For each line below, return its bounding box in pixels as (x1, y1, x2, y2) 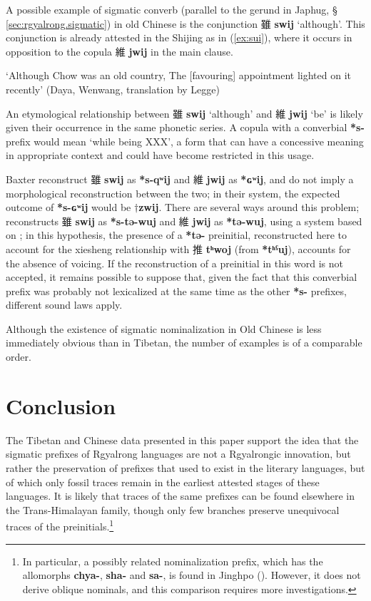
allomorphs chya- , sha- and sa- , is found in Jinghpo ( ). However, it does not (22, 567, 361, 582)
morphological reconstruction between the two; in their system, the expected (6, 185, 340, 200)
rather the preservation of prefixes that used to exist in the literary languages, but (6, 460, 365, 475)
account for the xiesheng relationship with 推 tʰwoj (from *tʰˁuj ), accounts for (6, 241, 351, 256)
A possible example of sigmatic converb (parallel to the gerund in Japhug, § (6, 2, 337, 16)
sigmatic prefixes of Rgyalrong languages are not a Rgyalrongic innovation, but (6, 446, 351, 461)
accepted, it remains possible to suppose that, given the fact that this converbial (6, 269, 357, 284)
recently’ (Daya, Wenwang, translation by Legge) (6, 81, 220, 96)
